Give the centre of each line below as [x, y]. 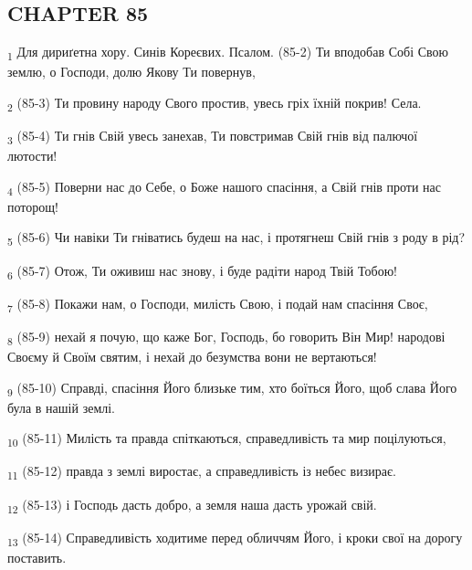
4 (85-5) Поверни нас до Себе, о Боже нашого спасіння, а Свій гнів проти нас [225, 187]
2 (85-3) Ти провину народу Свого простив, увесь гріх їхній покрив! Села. [215, 103]
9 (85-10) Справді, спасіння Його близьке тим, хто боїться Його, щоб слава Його [232, 388]
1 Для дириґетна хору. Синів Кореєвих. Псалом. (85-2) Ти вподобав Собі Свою [228, 53]
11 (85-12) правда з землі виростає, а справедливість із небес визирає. [202, 472]
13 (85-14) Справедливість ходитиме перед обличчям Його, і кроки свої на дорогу [235, 538]
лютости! [32, 156]
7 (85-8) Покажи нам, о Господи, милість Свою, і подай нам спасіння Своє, [218, 304]
